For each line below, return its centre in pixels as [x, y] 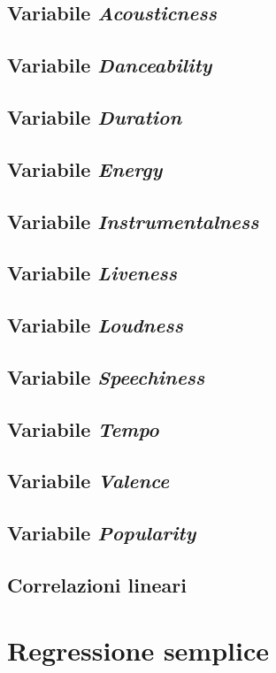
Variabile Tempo [83, 428]
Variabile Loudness [95, 325]
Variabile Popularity [102, 533]
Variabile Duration [95, 116]
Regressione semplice [138, 650]
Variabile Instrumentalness [133, 221]
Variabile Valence [88, 481]
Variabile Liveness [92, 273]
